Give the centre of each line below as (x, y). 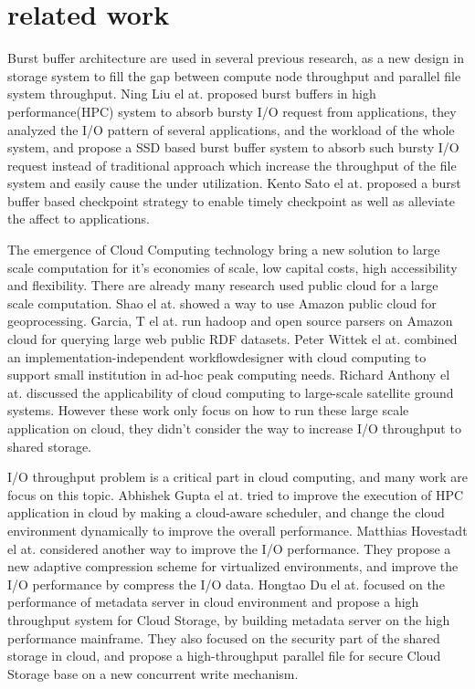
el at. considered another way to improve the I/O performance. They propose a (229, 548)
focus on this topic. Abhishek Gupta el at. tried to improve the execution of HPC (236, 494)
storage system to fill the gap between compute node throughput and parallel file (234, 75)
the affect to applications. (79, 219)
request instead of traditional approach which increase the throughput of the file (232, 165)
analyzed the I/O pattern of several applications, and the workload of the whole (231, 129)
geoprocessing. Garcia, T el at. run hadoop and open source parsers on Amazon (230, 321)
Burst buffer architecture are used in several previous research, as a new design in (236, 58)
